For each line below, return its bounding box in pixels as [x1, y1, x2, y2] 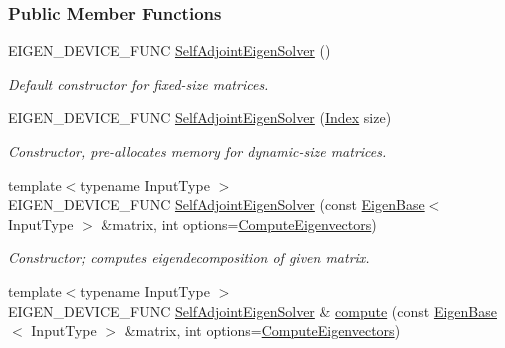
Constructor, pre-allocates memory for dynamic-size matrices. [8, 141, 387, 161]
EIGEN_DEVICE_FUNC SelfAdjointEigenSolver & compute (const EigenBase [8, 300, 497, 321]
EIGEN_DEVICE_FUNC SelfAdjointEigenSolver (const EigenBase [8, 194, 425, 215]
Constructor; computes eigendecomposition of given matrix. [8, 247, 370, 268]
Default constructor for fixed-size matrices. [8, 73, 269, 94]
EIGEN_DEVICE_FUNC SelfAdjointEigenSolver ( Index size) [8, 107, 392, 128]
